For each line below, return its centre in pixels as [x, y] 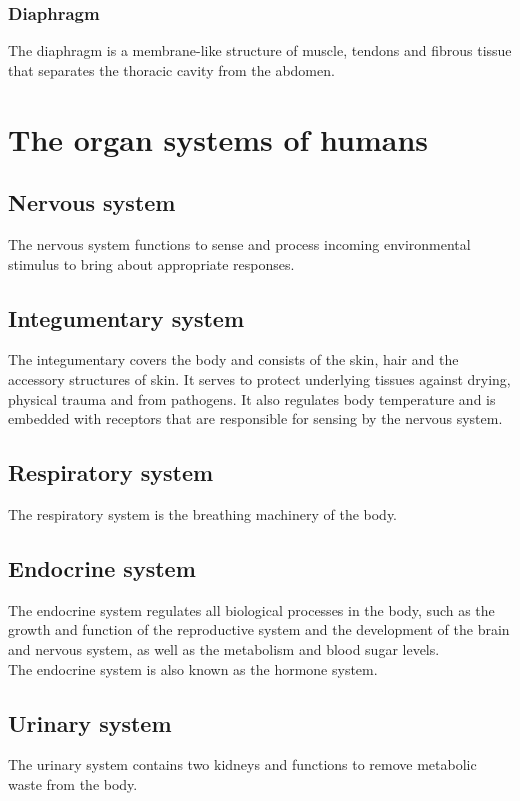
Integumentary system [126, 317]
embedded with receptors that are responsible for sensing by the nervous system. [255, 418]
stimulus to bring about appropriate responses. [151, 263]
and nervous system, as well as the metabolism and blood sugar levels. [224, 648]
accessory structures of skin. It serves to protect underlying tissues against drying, [259, 378]
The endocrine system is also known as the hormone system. [193, 668]
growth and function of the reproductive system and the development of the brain [259, 629]
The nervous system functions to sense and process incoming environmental [239, 243]
